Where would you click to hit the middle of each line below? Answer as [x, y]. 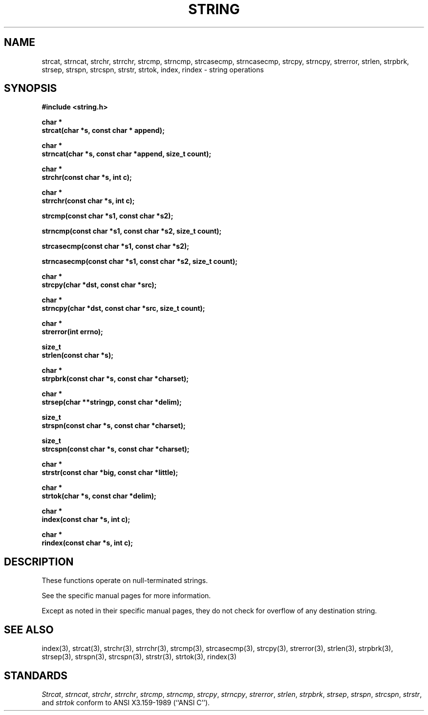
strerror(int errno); [72, 332]
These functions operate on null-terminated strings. [125, 581]
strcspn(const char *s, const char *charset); [116, 449]
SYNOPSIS [31, 88]
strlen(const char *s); [77, 355]
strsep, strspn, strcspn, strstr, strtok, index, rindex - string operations [153, 69]
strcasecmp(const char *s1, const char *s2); [116, 246]
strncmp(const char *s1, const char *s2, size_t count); [132, 231]
